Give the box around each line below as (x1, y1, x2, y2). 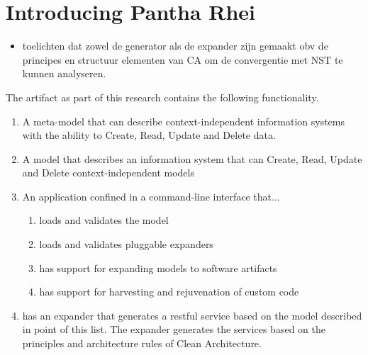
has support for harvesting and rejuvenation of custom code (39, 284, 299, 299)
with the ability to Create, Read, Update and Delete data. (22, 128, 276, 142)
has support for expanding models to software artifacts (39, 260, 277, 275)
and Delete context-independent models (22, 165, 194, 180)
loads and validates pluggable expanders (39, 237, 213, 252)
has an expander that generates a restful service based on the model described (22, 308, 362, 322)
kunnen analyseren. (22, 66, 106, 81)
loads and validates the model (39, 213, 169, 227)
